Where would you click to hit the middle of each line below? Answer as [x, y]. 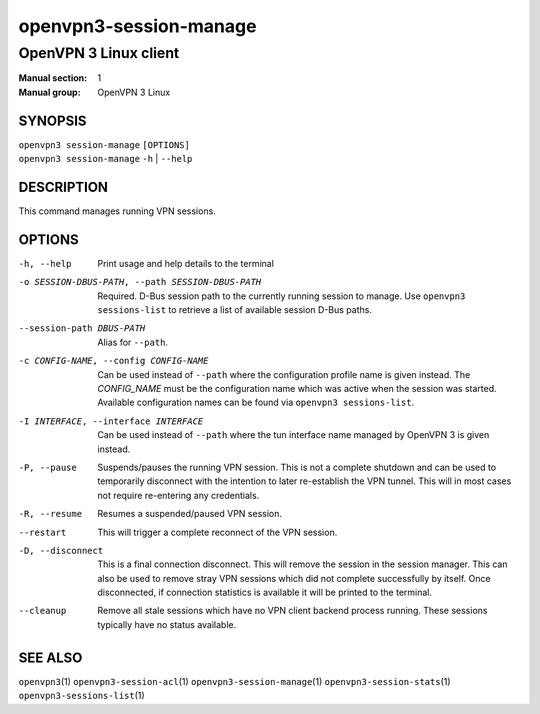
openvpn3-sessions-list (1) [81, 696]
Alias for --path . [133, 342]
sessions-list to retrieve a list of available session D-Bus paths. [234, 310]
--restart [42, 532]
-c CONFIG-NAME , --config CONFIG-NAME [113, 361]
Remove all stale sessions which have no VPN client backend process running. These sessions [292, 611]
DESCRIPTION [63, 186]
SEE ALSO [50, 657]
